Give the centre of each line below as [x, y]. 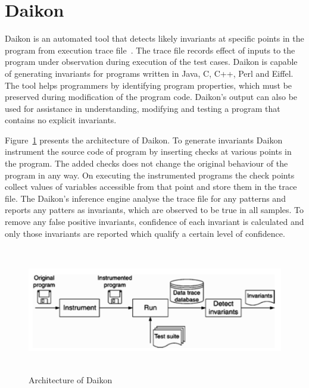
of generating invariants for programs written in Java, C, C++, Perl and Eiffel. [149, 73]
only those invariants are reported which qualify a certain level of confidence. [145, 233]
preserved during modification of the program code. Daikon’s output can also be [151, 97]
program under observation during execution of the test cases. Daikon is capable [151, 62]
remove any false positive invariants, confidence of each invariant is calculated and [154, 222]
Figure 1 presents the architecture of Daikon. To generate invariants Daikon [144, 140]
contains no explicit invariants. [61, 120]
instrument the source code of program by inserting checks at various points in [148, 151]
